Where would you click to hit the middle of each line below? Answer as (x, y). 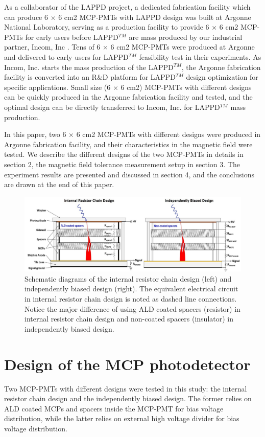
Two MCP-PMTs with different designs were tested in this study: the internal (126, 388)
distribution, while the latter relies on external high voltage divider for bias (122, 418)
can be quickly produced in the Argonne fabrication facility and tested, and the (128, 97)
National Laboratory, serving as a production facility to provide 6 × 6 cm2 (121, 27)
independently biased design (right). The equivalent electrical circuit (131, 289)
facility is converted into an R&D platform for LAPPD (90, 77)
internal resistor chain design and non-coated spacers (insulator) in (129, 319)
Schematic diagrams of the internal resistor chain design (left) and (128, 278)
